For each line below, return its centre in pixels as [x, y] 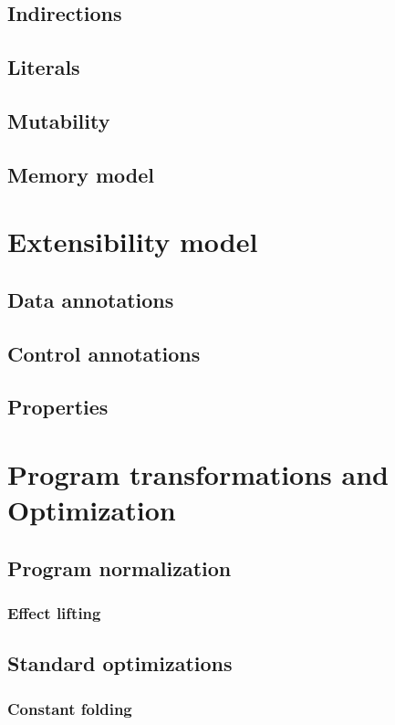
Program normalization [120, 567]
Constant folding [70, 708]
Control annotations [104, 353]
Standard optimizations [120, 663]
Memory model [81, 174]
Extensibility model [133, 242]
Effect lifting [54, 613]
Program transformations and [198, 474]
